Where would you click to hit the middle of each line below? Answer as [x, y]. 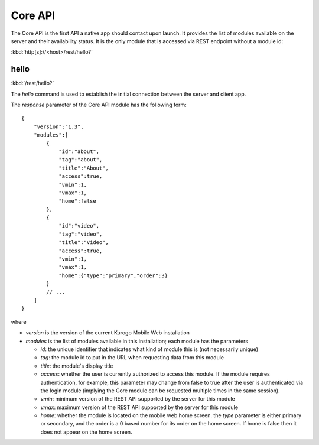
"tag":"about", [81, 160]
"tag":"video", [81, 234]
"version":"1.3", [58, 126]
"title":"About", [84, 168]
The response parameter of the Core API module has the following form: [99, 105]
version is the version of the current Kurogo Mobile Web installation [108, 333]
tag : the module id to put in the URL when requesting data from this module [132, 358]
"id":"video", [79, 226]
